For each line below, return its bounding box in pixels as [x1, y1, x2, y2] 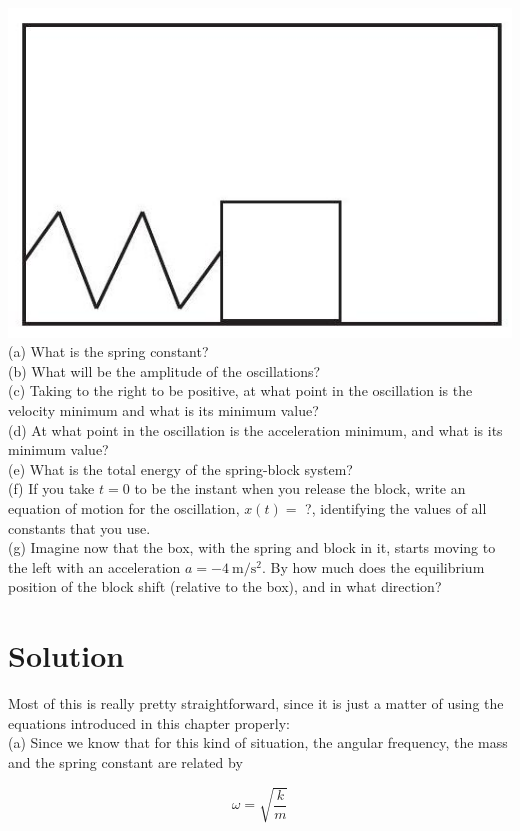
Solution [8, 635, 125, 676]
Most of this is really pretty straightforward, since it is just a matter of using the [8, 693, 504, 714]
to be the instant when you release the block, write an [134, 478, 466, 499]
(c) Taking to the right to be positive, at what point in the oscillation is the [8, 380, 473, 401]
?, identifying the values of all [305, 498, 487, 519]
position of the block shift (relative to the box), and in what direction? [8, 576, 442, 597]
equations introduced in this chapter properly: [8, 712, 290, 733]
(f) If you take [8, 478, 95, 499]
